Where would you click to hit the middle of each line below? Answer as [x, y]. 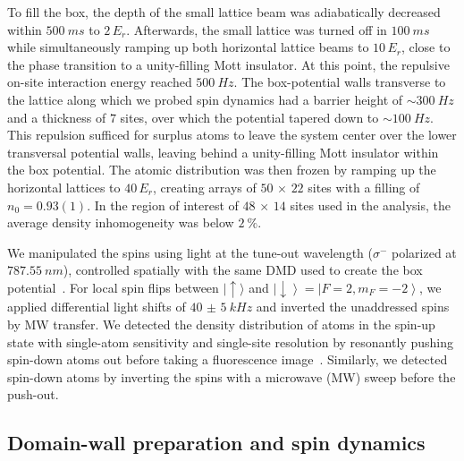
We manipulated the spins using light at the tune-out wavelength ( [190, 252]
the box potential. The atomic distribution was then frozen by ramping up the [222, 170]
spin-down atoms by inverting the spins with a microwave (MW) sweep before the [232, 376]
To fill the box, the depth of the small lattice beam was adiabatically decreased [224, 12]
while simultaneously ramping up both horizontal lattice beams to [188, 47]
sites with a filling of [364, 187]
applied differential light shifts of [97, 307]
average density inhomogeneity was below [121, 222]
